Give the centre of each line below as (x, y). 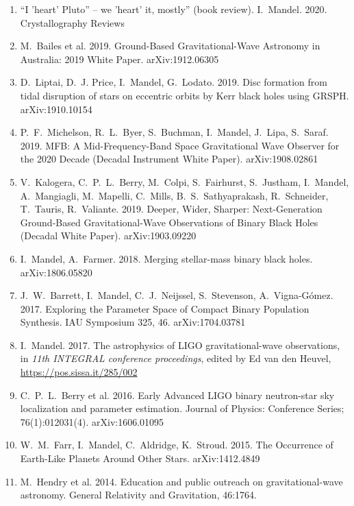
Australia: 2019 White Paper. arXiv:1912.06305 (119, 59)
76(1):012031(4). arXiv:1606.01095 (92, 421)
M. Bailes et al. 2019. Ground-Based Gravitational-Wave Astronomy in (170, 46)
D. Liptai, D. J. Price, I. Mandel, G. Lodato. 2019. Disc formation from (174, 82)
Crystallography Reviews (72, 22)
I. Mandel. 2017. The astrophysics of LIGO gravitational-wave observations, (180, 345)
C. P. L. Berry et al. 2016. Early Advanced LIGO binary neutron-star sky (177, 395)
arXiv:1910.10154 (56, 109)
